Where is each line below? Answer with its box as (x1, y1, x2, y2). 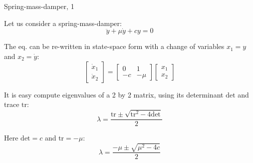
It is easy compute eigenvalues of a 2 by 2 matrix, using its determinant (4, 89, 224, 99)
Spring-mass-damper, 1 (4, 1, 74, 11)
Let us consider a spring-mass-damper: (4, 17, 122, 28)
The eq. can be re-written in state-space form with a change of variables (4, 41, 225, 51)
